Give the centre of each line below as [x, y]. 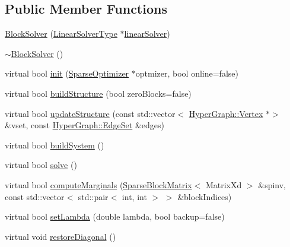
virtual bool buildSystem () [55, 145]
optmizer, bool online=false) [187, 73]
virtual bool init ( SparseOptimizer [67, 73]
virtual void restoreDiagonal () [60, 236]
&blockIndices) [205, 196]
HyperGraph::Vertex [226, 113]
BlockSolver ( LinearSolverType [61, 34]
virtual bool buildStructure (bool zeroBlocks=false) [98, 93]
